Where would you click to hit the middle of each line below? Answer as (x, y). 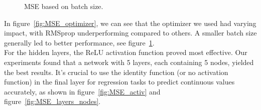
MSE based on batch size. (64, 6)
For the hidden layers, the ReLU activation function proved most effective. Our (126, 52)
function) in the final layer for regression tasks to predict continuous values (119, 82)
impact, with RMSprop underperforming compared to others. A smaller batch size (130, 33)
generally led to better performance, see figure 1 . (79, 42)
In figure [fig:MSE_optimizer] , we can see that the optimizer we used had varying (130, 23)
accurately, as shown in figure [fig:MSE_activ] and (82, 91)
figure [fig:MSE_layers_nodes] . (52, 101)
